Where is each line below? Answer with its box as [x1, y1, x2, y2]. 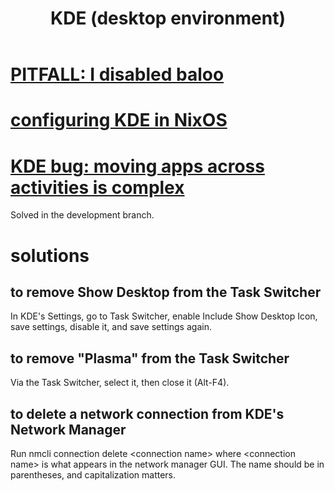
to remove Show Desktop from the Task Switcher [10, 283, 322, 301]
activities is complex [10, 176, 185, 199]
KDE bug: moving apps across [10, 155, 265, 177]
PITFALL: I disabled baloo [10, 63, 225, 86]
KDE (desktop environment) [50, 7, 286, 30]
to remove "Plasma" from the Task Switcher [10, 350, 290, 367]
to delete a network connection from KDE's [10, 405, 285, 422]
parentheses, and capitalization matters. [10, 468, 177, 481]
